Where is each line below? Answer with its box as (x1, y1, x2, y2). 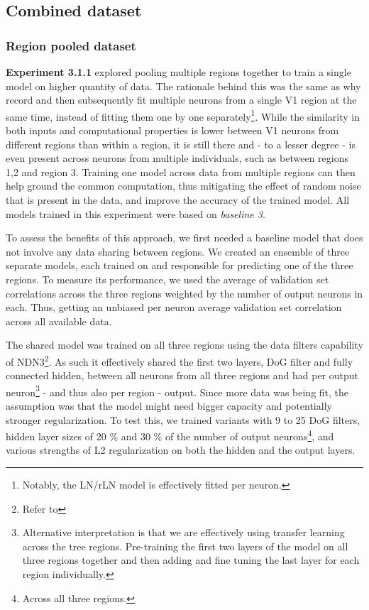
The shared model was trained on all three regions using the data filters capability (6, 337, 363, 352)
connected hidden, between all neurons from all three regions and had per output (6, 368, 358, 383)
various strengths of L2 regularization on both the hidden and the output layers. (6, 442, 356, 457)
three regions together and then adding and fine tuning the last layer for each (22, 552, 360, 567)
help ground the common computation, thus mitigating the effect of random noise (6, 178, 361, 193)
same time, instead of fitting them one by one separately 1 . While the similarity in (6, 107, 360, 124)
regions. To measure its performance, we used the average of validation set (6, 271, 329, 286)
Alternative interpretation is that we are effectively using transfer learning (22, 525, 345, 540)
